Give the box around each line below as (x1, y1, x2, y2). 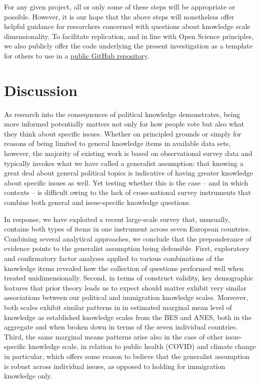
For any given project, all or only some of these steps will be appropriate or (4, 1, 235, 11)
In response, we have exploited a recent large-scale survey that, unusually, (4, 213, 230, 224)
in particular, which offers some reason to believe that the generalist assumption (4, 350, 250, 361)
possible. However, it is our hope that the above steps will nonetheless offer (4, 11, 234, 21)
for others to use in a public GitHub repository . (4, 50, 149, 60)
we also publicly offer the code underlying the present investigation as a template (4, 40, 253, 51)
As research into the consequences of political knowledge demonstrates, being (4, 108, 240, 119)
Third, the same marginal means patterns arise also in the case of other (4, 331, 223, 341)
